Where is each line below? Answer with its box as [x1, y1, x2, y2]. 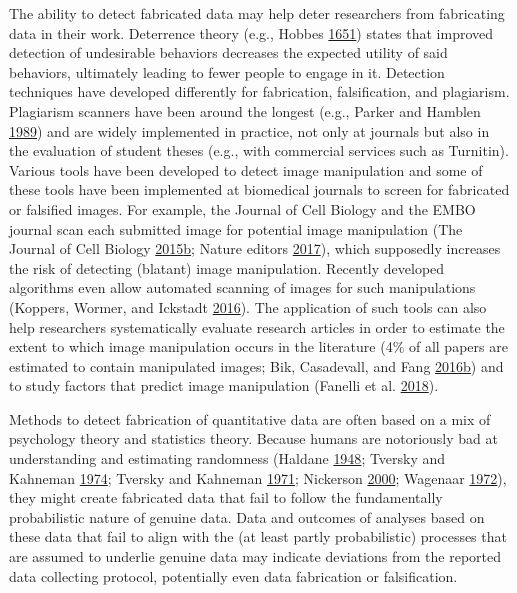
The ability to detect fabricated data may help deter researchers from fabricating [9, 3, 505, 23]
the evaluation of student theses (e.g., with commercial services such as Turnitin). [9, 140, 509, 161]
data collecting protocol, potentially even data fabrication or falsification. [9, 565, 458, 586]
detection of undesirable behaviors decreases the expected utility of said [9, 42, 448, 63]
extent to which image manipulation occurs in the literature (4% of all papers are [9, 336, 508, 357]
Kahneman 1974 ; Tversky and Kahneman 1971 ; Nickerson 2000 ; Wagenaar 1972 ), [9, 467, 507, 488]
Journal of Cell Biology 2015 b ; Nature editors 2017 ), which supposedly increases [9, 238, 501, 259]
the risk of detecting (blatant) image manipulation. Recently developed [9, 257, 445, 278]
